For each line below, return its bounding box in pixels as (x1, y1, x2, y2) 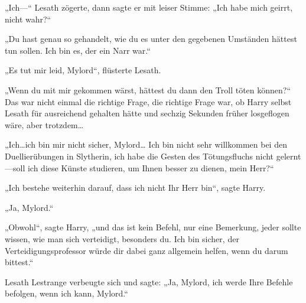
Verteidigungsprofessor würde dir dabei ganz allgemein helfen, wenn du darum (5, 244, 288, 256)
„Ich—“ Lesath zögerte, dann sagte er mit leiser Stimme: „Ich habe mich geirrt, (5, 1, 293, 13)
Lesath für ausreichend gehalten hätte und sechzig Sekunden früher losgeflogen (5, 107, 289, 119)
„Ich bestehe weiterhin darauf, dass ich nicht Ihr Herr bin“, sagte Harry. (5, 181, 266, 194)
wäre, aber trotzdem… (5, 118, 84, 131)
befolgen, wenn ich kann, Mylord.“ (5, 287, 128, 299)
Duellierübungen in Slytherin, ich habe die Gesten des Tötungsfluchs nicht (5, 149, 274, 162)
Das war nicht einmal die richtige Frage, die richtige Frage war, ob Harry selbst (5, 95, 292, 107)
